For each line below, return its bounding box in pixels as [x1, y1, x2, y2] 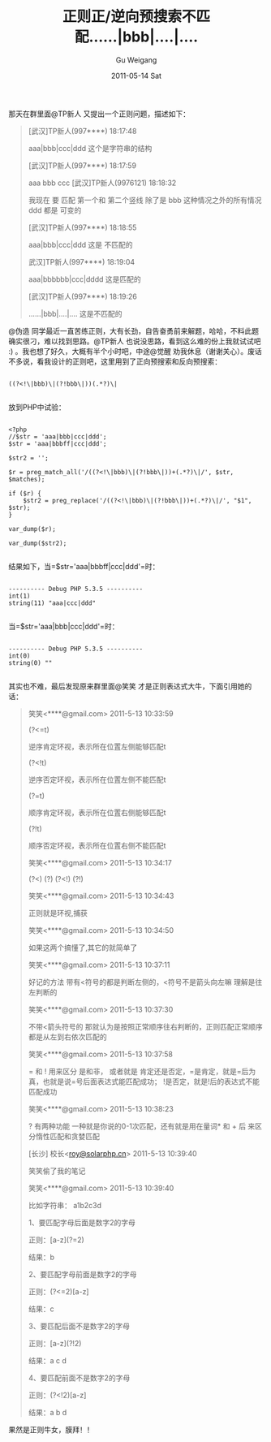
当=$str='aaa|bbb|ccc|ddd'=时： [8, 621, 119, 631]
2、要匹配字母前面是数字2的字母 [28, 1269, 137, 1279]
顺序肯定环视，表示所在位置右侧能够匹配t [28, 807, 166, 817]
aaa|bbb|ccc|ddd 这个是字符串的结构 [28, 143, 153, 153]
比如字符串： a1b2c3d [28, 1200, 102, 1210]
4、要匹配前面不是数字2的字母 [28, 1373, 131, 1383]
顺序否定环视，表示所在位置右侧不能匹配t [28, 840, 166, 850]
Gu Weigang [115, 54, 157, 65]
